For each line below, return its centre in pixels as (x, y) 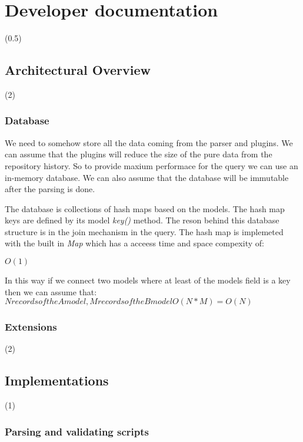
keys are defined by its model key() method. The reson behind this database (142, 220)
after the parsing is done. (50, 189)
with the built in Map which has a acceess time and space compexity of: (134, 243)
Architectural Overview (78, 70)
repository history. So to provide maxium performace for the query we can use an (151, 165)
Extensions (31, 327)
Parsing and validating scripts (77, 431)
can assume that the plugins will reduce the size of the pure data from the (139, 154)
